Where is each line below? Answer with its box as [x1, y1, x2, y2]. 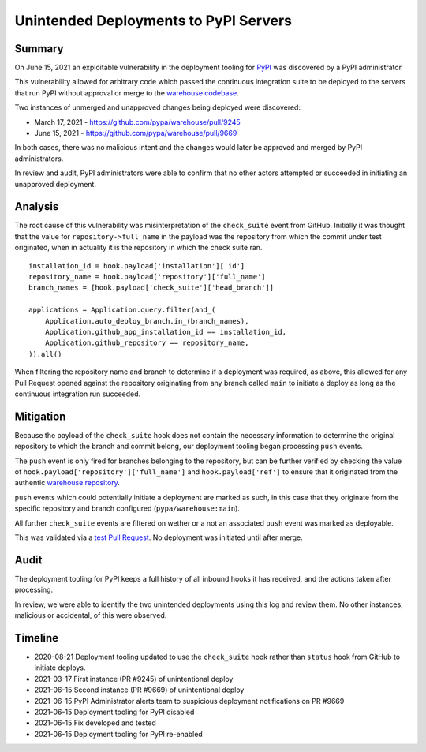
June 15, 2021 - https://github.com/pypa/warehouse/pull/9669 [34, 129, 237, 138]
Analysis [14, 200, 59, 213]
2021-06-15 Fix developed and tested [34, 718, 157, 728]
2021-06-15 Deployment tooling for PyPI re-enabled [34, 729, 203, 739]
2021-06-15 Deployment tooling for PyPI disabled [34, 707, 195, 716]
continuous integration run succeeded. [14, 389, 141, 398]
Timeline [14, 631, 59, 645]
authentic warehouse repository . [14, 478, 120, 488]
